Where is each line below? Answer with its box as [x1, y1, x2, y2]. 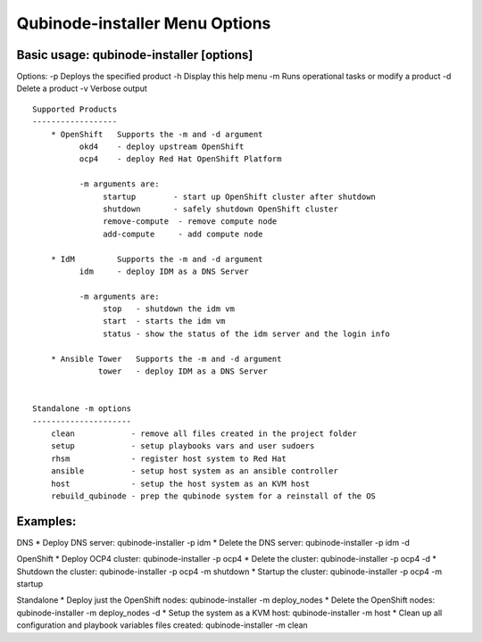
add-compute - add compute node [103, 228, 263, 239]
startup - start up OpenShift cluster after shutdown [103, 192, 377, 202]
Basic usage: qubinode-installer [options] [16, 47, 253, 62]
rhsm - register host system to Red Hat [50, 453, 287, 464]
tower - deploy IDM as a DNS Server [98, 366, 268, 376]
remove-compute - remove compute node [103, 217, 278, 226]
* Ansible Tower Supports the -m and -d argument [50, 353, 282, 364]
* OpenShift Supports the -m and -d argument [50, 129, 263, 139]
